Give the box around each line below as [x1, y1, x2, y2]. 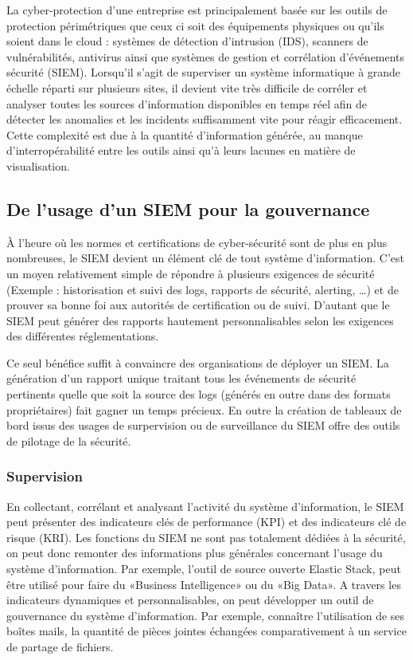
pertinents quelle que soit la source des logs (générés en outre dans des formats [6, 386, 391, 403]
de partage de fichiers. [6, 638, 114, 655]
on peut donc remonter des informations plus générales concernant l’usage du [6, 544, 383, 561]
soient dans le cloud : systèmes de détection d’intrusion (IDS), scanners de [6, 33, 368, 49]
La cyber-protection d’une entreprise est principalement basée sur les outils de [6, 2, 388, 18]
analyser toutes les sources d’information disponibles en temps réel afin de [6, 95, 368, 112]
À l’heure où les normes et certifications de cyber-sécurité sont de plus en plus [6, 234, 388, 250]
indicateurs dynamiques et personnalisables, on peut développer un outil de [6, 591, 374, 608]
